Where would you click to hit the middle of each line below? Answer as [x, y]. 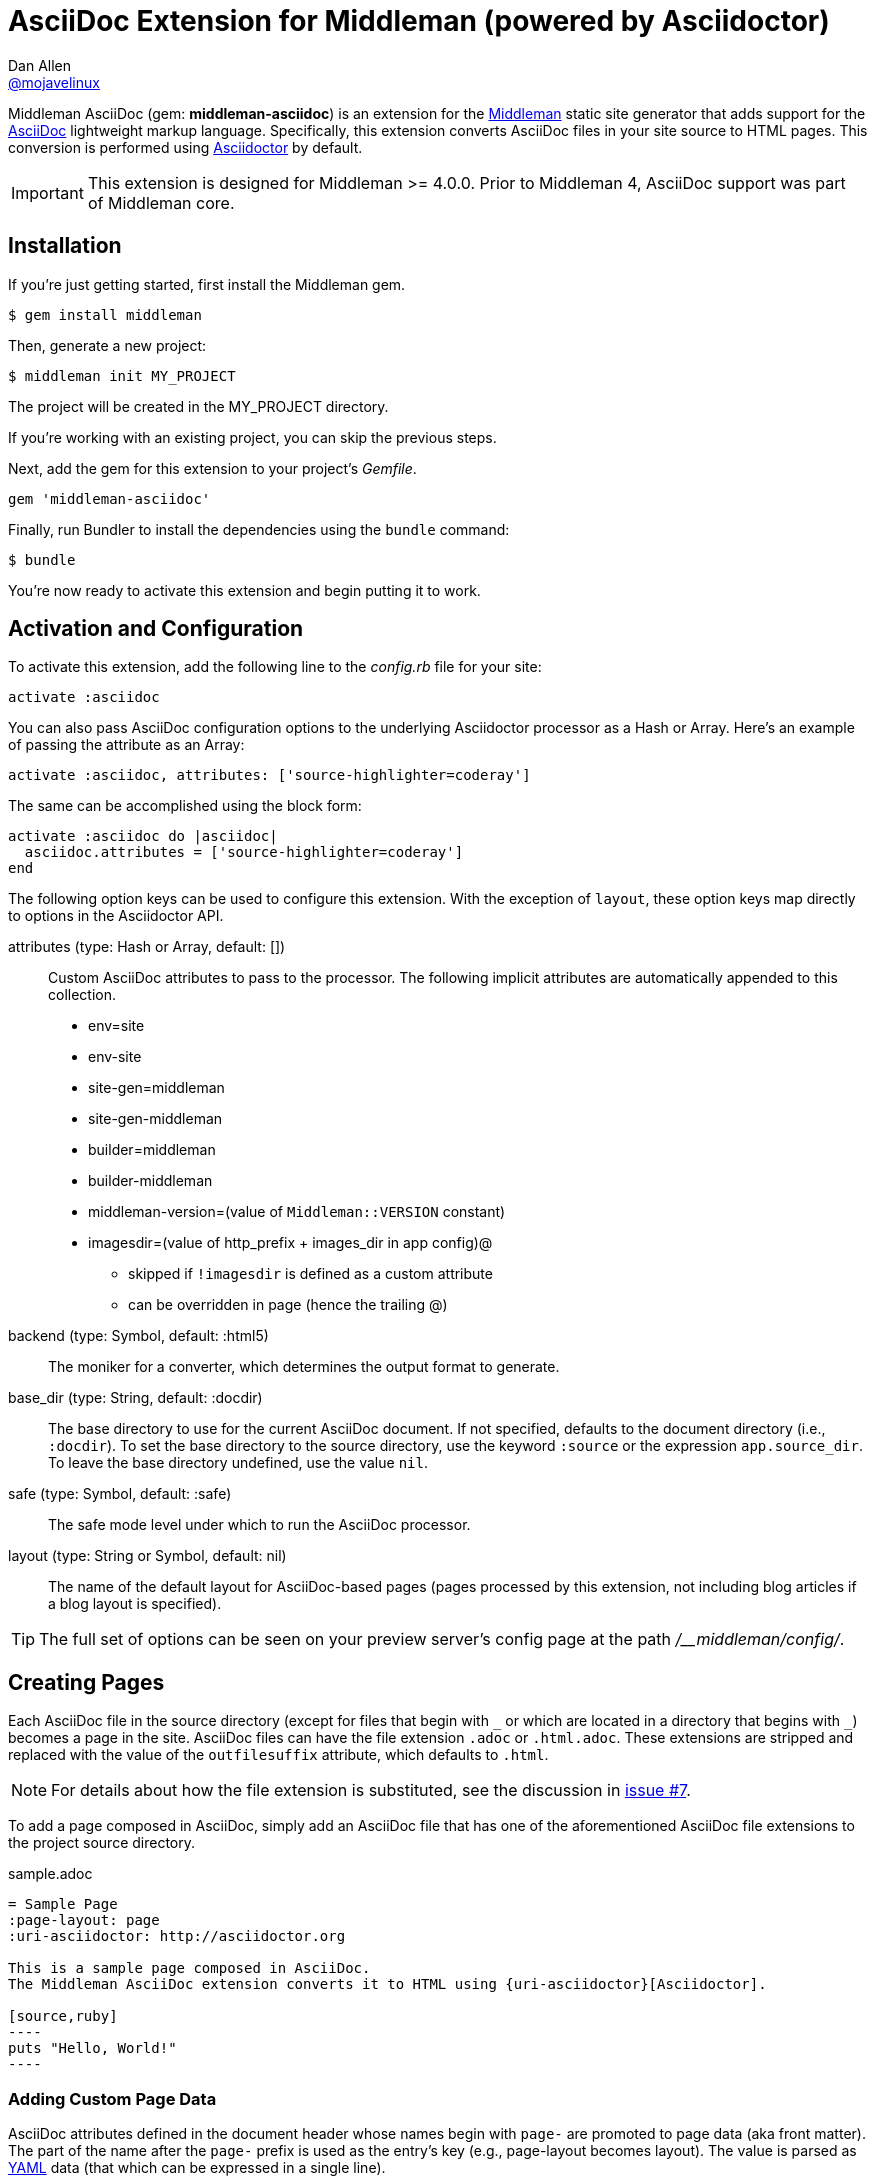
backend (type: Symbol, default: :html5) [138, 1336]
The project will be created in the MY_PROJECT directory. [198, 406]
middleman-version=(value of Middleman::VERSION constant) [297, 1212]
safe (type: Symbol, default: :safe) [120, 1494]
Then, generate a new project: [107, 345]
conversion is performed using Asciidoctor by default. [185, 147]
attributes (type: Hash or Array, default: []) [147, 947]
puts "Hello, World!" [92, 2048]
